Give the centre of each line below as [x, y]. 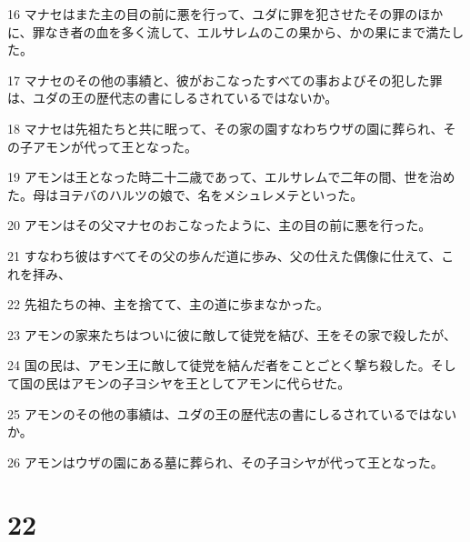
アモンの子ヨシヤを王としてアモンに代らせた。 [210, 382]
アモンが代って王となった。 [115, 146]
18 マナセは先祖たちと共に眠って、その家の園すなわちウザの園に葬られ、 [225, 128]
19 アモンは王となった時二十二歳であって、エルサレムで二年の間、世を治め [231, 177]
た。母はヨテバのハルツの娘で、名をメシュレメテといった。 [185, 194]
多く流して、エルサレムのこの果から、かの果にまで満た [286, 31]
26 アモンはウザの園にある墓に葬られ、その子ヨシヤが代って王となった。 [225, 462]
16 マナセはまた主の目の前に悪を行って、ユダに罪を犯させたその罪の [213, 14]
